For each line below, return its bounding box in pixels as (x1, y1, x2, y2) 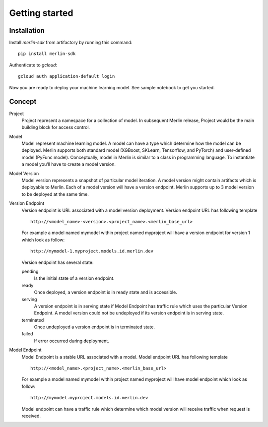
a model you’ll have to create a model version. (21, 161, 116, 167)
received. (21, 413, 41, 419)
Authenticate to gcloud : (9, 62, 57, 68)
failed (21, 331, 33, 337)
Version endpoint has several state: (21, 259, 94, 265)
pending (21, 268, 39, 274)
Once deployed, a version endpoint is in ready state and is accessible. (34, 289, 177, 295)
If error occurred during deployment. (34, 338, 109, 344)
